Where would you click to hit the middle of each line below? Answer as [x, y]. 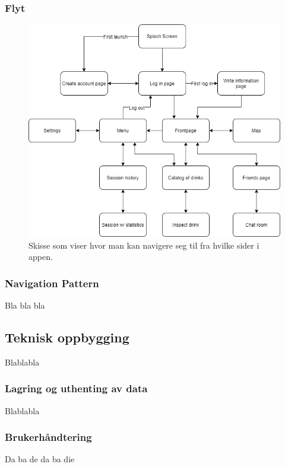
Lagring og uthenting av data [76, 388]
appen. [41, 257]
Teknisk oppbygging [67, 337]
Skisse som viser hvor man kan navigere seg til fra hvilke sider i [144, 245]
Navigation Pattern [52, 283]
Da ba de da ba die [40, 459]
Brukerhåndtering [48, 437]
